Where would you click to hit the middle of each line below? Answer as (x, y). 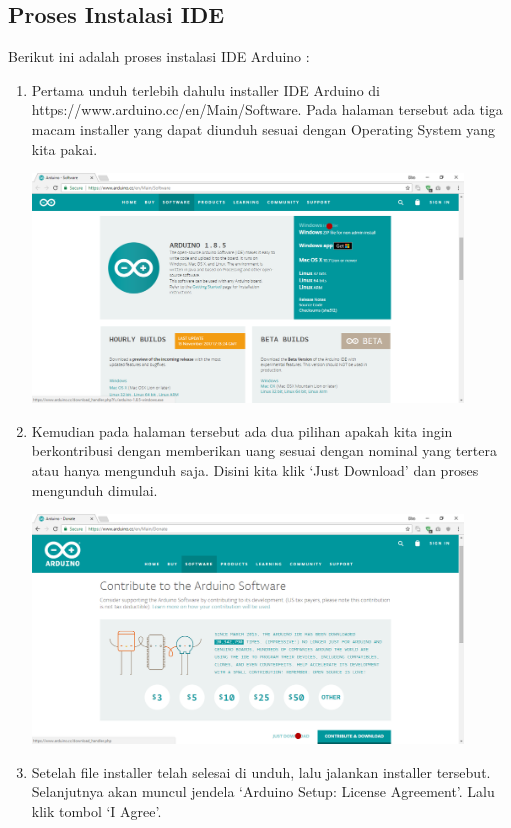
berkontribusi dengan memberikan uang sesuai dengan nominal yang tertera (264, 450)
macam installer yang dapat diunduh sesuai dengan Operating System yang (263, 128)
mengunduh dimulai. (94, 489)
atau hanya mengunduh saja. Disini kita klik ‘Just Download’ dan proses (255, 469)
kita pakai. (64, 148)
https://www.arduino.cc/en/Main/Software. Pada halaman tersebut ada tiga (267, 109)
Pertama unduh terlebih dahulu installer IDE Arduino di (205, 89)
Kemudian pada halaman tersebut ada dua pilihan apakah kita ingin (242, 430)
